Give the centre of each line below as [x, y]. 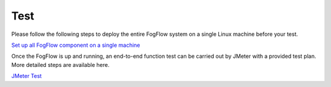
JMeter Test [27, 76]
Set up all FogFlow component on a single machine [76, 45]
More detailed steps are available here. [60, 64]
